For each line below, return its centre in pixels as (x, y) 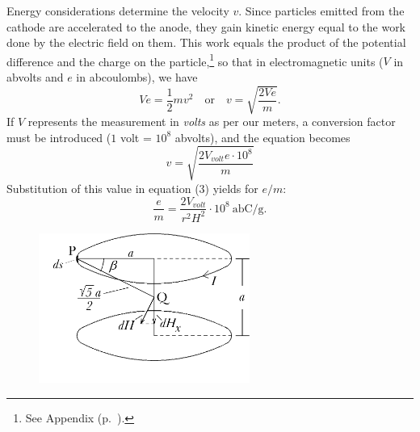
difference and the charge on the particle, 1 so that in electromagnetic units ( (195, 60)
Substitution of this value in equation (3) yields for (132, 188)
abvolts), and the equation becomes (262, 137)
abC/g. (250, 209)
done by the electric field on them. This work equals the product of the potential (206, 42)
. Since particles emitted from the (321, 10)
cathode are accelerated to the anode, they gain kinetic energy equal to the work (206, 26)
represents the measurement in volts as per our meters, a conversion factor (212, 122)
